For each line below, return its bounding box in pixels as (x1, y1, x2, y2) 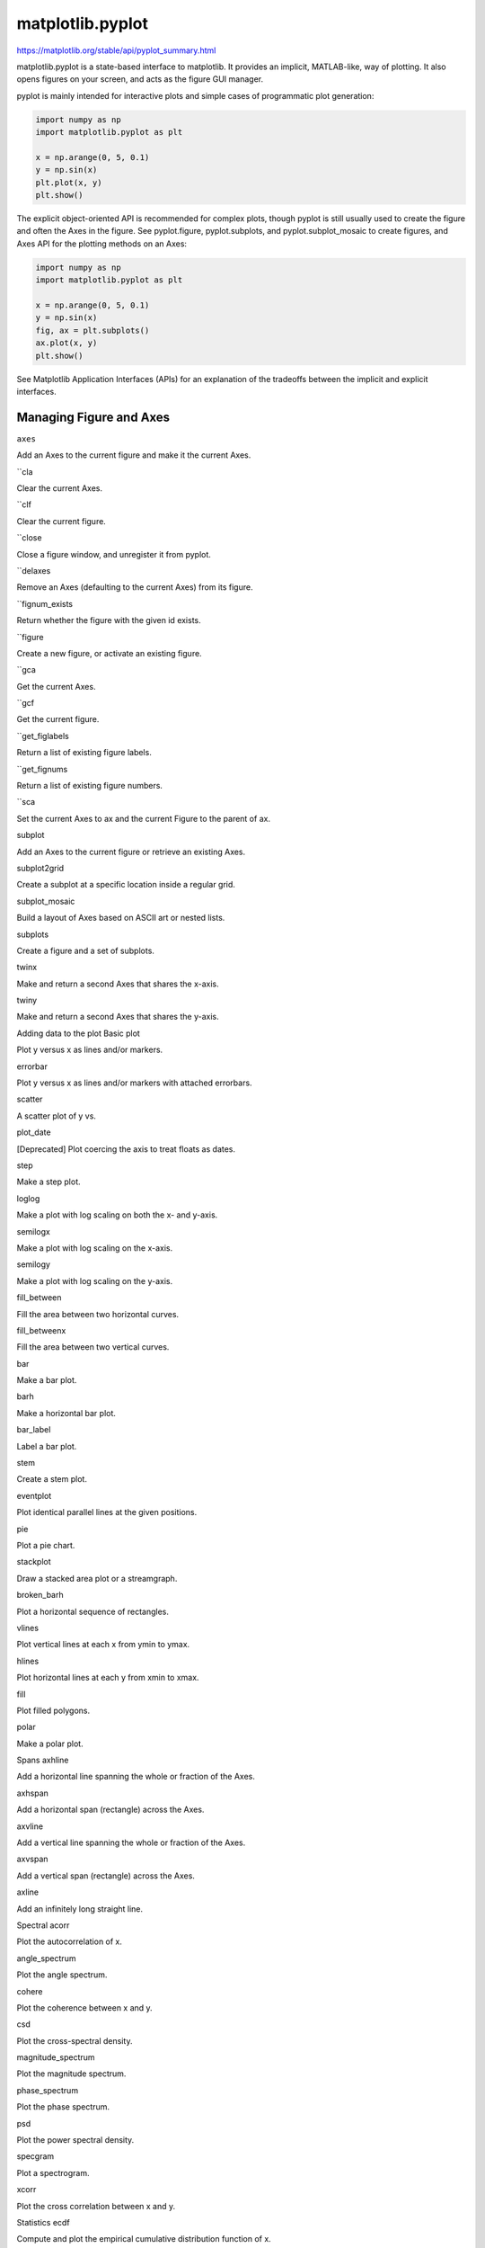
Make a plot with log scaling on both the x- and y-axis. (16, 1209, 218, 1220)
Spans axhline (16, 1754, 69, 1766)
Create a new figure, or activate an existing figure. (16, 647, 202, 658)
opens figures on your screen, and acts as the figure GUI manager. (16, 74, 264, 85)
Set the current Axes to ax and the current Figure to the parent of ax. (16, 813, 271, 824)
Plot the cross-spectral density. (16, 2035, 133, 2046)
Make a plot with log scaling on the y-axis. (16, 1275, 173, 1286)
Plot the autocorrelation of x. (16, 1936, 123, 1947)
